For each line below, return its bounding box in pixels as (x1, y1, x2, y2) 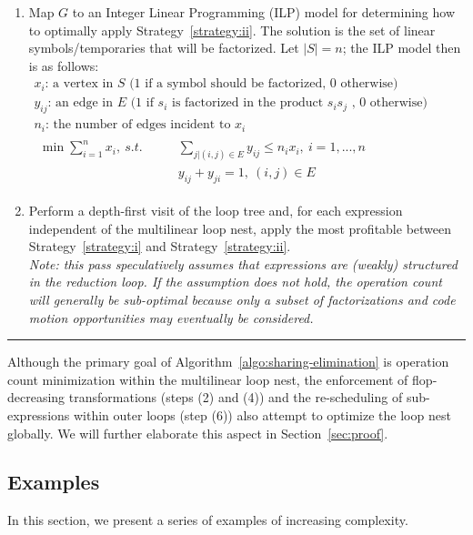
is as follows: (28, 56, 99, 75)
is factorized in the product (172, 96, 324, 110)
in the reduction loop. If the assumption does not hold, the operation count (28, 272, 442, 291)
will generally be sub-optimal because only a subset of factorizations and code (28, 289, 456, 308)
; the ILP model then (342, 38, 461, 57)
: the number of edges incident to (45, 118, 231, 132)
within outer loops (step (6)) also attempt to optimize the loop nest (73, 405, 451, 424)
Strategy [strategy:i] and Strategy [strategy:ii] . (28, 237, 291, 256)
